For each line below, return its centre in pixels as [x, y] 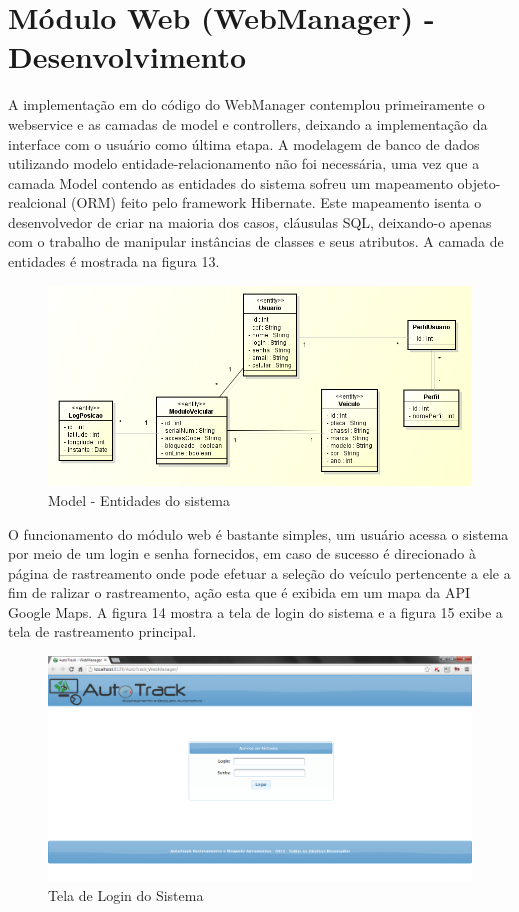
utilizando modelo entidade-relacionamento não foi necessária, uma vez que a [244, 163]
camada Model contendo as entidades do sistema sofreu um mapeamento [230, 182]
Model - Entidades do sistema [139, 499]
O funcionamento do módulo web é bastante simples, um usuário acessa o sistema [258, 533]
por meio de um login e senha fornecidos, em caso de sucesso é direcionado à [242, 553]
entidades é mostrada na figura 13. [114, 261]
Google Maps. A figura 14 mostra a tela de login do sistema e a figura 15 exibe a [255, 611]
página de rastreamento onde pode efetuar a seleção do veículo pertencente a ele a [259, 572]
